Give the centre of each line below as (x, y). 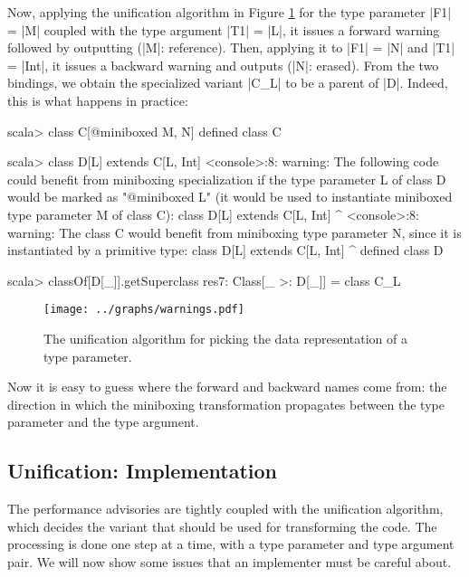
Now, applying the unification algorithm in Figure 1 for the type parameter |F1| (230, 12)
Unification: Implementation (143, 471)
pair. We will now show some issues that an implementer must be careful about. (230, 561)
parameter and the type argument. (103, 422)
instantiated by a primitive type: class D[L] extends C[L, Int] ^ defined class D (225, 250)
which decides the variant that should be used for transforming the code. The (222, 526)
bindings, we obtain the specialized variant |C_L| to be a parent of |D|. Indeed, (228, 83)
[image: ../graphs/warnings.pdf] (144, 310)
